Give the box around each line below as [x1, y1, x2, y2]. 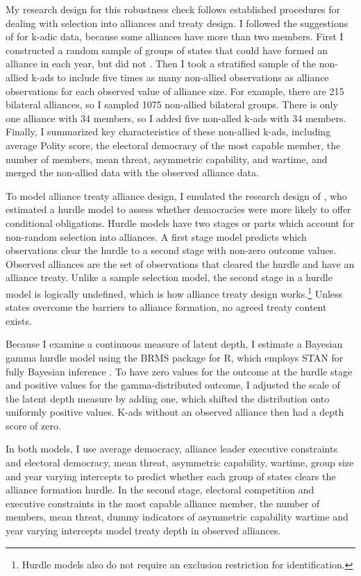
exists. [6, 313, 32, 328]
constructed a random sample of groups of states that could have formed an [6, 42, 328, 57]
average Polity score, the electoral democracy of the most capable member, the [6, 137, 341, 152]
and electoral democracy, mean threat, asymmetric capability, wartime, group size [6, 455, 354, 470]
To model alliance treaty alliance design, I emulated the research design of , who [6, 188, 347, 203]
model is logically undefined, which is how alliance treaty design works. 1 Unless [6, 284, 343, 300]
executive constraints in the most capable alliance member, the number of [6, 495, 320, 510]
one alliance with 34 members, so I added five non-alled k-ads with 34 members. [6, 110, 346, 125]
